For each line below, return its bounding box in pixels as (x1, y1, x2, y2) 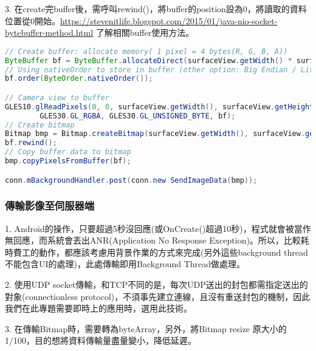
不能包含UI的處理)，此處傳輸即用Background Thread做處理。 (5, 257, 246, 270)
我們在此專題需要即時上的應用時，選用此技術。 (5, 302, 192, 315)
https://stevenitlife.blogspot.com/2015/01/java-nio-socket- (60, 14, 278, 27)
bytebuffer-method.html (5, 26, 94, 39)
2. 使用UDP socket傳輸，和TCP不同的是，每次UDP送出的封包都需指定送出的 (5, 278, 308, 291)
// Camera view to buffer (5, 93, 109, 102)
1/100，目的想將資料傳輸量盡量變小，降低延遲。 (5, 334, 196, 347)
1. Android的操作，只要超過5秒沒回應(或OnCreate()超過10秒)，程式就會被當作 (5, 222, 311, 234)
